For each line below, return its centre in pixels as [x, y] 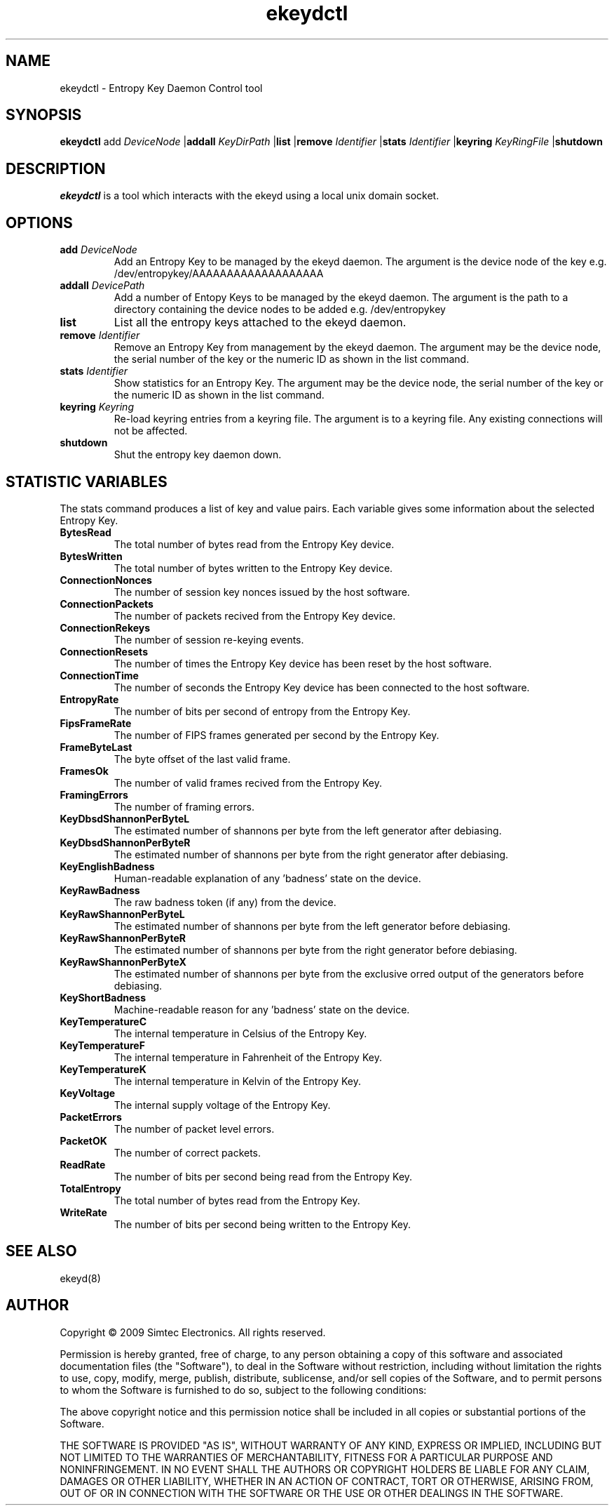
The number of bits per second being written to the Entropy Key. [262, 1224]
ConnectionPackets [107, 604]
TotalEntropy [90, 1188]
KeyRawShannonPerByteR [123, 938]
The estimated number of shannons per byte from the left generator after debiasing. [308, 830]
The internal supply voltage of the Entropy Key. [222, 1105]
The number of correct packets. [187, 1152]
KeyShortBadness [103, 997]
